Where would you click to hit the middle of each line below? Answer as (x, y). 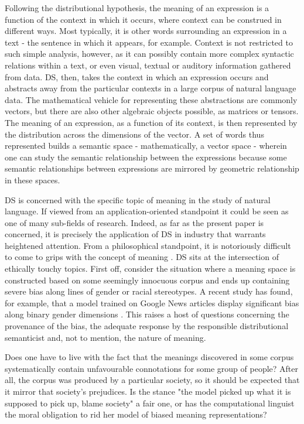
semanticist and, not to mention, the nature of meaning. (105, 337)
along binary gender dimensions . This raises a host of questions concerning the (147, 314)
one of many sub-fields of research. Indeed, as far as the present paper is (134, 222)
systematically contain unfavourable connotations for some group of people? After (151, 368)
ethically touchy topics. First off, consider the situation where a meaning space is (150, 269)
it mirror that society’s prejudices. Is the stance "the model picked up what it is (148, 391)
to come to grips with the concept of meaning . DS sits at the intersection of (142, 257)
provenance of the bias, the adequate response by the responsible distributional (147, 326)
